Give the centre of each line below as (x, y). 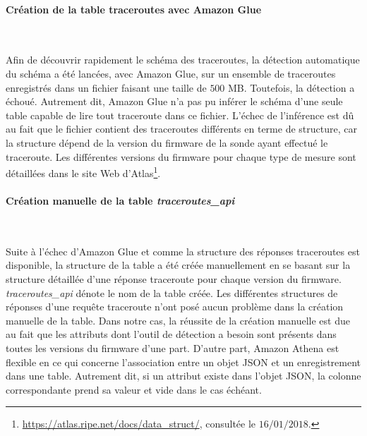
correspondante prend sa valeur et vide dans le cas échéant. (134, 389)
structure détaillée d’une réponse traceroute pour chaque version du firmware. (174, 278)
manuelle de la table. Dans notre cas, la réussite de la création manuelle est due (178, 320)
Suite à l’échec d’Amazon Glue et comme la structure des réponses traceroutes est (183, 251)
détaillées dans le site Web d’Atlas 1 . (83, 172)
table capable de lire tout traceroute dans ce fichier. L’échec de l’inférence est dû (180, 115)
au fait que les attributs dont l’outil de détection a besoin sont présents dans (171, 334)
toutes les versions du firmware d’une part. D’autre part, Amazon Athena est (173, 347)
